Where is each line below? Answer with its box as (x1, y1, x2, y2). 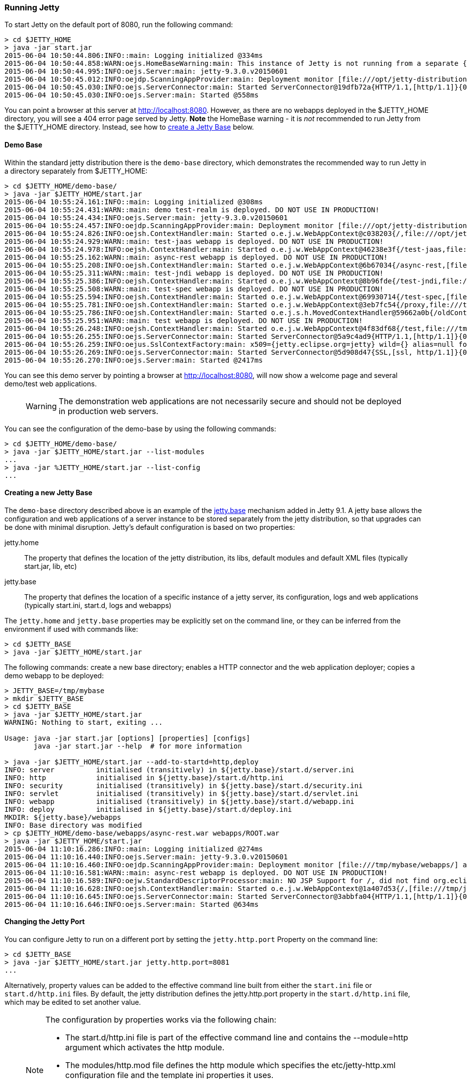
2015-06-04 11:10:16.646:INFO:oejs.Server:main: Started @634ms (4, 900, 259, 908)
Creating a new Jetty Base (4, 488, 92, 497)
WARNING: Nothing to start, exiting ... (4, 718, 163, 726)
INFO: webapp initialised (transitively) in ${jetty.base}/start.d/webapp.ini (4, 797, 355, 805)
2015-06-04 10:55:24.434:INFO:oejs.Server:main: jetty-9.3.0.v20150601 (4, 213, 288, 222)
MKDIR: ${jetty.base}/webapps (4, 813, 122, 821)
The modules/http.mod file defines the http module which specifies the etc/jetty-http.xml (65, 1060, 396, 1071)
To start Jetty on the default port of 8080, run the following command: (4, 20, 233, 29)
